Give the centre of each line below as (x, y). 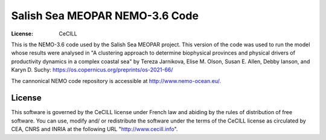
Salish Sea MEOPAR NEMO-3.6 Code (105, 16)
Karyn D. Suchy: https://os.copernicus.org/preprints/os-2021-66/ (92, 70)
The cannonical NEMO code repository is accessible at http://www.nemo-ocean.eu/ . (116, 81)
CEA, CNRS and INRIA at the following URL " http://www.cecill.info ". (94, 129)
